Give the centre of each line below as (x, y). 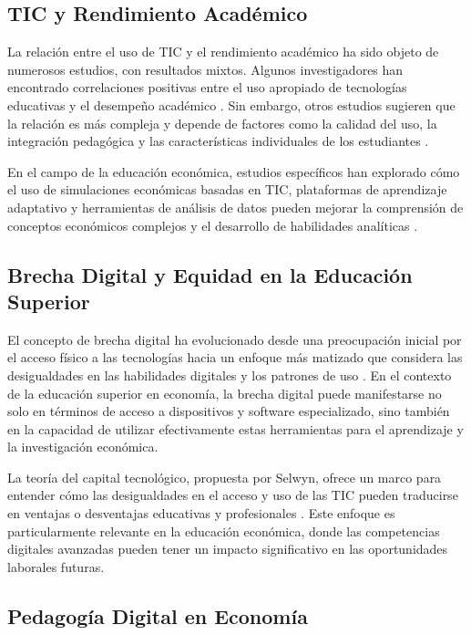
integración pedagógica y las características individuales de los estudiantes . (218, 141)
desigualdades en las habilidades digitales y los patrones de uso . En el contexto (230, 375)
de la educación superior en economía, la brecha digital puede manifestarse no (225, 393)
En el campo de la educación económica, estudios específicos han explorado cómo (234, 171)
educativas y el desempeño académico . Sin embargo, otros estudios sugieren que (231, 104)
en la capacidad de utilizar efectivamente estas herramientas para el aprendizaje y (235, 428)
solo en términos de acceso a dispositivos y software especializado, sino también (229, 411)
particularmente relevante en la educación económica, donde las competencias (224, 531)
